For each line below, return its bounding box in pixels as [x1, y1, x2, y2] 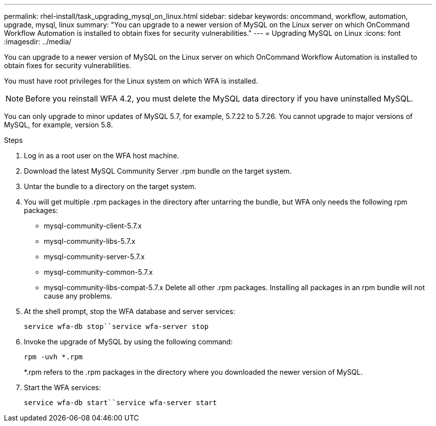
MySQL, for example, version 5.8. [4, 120, 113, 129]
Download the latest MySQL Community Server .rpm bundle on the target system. [24, 167, 292, 175]
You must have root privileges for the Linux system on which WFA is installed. [4, 77, 258, 85]
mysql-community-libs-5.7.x [44, 237, 135, 245]
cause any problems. [44, 292, 112, 300]
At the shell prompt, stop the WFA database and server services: [24, 307, 235, 316]
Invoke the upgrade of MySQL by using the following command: [24, 337, 233, 346]
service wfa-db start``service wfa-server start [24, 399, 217, 407]
